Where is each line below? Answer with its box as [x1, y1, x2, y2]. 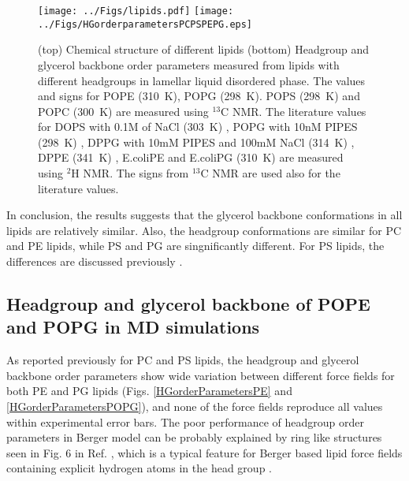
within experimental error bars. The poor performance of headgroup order [6, 413, 365, 430]
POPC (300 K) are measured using [38, 103, 209, 119]
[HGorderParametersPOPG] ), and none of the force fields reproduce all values [6, 398, 383, 414]
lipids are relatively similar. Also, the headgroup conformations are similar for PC [6, 222, 402, 238]
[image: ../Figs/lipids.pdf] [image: [38, 6, 234, 17]
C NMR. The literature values [221, 103, 366, 119]
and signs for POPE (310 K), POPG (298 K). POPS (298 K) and [38, 88, 360, 104]
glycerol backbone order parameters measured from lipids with [38, 56, 340, 73]
